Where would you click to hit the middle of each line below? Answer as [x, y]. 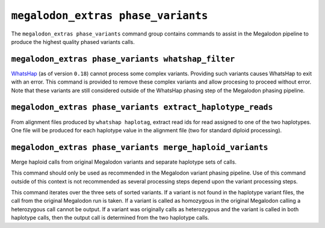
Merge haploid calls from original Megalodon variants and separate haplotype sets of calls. [124, 162]
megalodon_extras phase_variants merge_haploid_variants [140, 147]
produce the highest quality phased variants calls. [73, 42]
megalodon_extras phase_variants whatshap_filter [123, 59]
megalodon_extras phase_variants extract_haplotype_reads [142, 107]
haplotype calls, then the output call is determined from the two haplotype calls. [110, 218]
